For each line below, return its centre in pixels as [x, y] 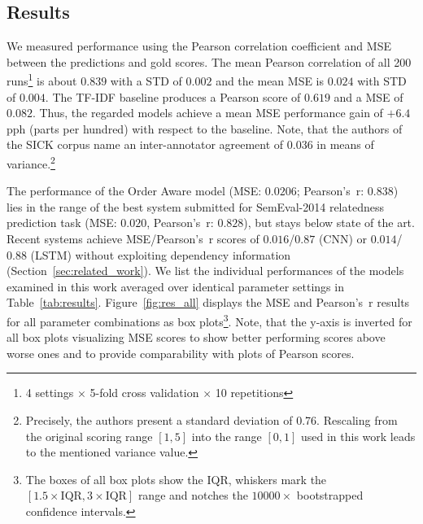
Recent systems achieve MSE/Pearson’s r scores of [133, 239]
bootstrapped [330, 495]
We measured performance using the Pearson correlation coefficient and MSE [199, 46]
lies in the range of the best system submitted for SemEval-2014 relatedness [195, 206]
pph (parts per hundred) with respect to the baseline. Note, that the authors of [205, 128]
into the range [227, 436]
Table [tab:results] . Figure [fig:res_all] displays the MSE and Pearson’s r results [208, 302]
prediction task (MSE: [62, 223]
